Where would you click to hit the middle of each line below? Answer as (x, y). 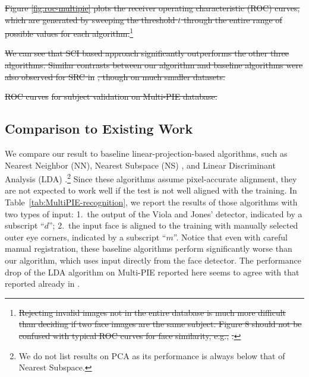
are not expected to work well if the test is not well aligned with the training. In (151, 190)
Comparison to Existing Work (99, 129)
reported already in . (42, 283)
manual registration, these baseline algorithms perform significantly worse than (149, 248)
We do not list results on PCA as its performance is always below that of (152, 355)
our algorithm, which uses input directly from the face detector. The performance (153, 260)
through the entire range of (233, 19)
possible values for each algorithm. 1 (69, 32)
